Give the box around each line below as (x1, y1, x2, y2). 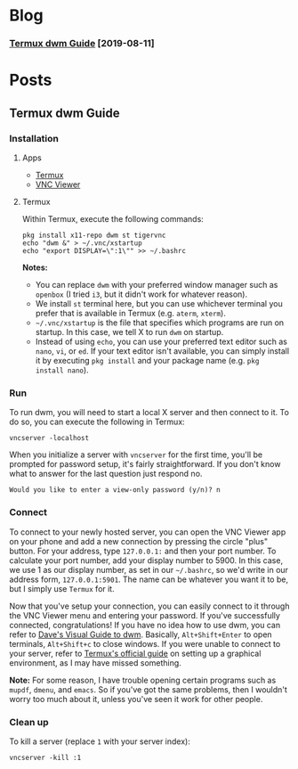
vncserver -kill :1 (9, 753, 82, 762)
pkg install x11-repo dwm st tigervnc (21, 231, 166, 240)
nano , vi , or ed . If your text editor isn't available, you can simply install (35, 345, 290, 356)
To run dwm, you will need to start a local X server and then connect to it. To (9, 407, 289, 418)
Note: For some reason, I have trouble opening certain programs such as (9, 675, 277, 685)
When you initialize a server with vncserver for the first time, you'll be (9, 449, 263, 460)
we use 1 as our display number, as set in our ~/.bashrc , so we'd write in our (9, 564, 289, 575)
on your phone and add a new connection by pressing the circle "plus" (9, 536, 269, 546)
